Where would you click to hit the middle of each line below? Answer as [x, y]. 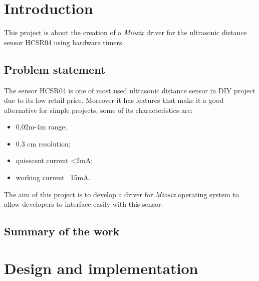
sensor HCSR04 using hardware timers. [64, 42]
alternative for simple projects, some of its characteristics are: [98, 110]
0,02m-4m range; [41, 127]
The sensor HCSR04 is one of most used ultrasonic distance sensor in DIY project [130, 90]
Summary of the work [62, 231]
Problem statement [55, 69]
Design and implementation [101, 268]
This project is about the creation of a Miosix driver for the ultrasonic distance [125, 32]
